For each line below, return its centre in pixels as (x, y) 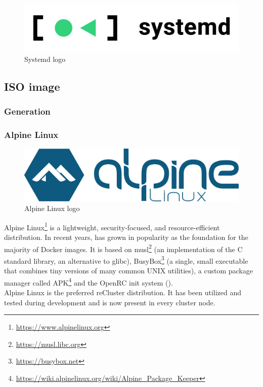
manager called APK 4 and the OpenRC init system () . (89, 282)
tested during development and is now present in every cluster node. (110, 302)
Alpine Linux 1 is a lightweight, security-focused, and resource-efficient (112, 226)
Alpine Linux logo (52, 208)
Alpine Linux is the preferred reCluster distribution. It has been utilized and (123, 292)
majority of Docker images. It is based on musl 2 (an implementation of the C (123, 248)
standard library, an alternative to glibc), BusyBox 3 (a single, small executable (126, 260)
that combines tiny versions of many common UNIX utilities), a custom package (128, 271)
